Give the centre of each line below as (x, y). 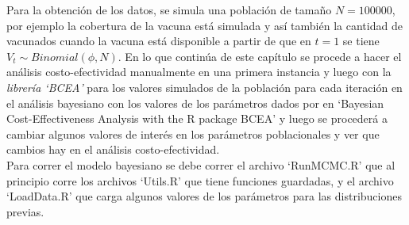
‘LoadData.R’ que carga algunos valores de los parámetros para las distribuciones (204, 196)
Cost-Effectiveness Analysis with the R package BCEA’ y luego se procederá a (197, 118)
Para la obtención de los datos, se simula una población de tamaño (169, 10)
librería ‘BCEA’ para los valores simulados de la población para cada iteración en (204, 87)
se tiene (361, 41)
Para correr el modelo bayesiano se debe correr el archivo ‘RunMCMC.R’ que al (201, 164)
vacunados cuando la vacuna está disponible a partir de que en (159, 41)
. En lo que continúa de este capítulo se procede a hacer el (260, 56)
